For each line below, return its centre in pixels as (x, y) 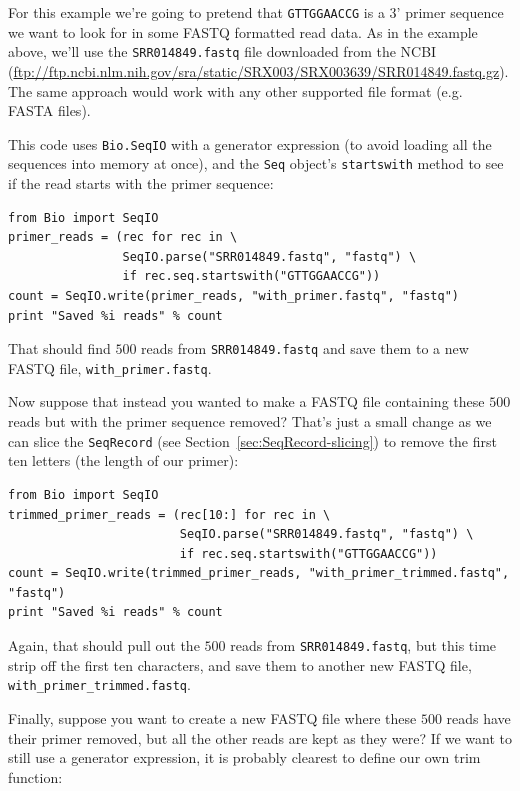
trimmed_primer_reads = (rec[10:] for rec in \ (169, 514)
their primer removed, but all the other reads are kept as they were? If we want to (260, 737)
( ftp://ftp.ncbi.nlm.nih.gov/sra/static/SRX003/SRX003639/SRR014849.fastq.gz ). (258, 70)
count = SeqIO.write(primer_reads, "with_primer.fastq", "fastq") (234, 295)
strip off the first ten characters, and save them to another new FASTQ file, (240, 664)
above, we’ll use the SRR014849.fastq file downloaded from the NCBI (222, 51)
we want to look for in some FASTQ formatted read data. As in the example (243, 31)
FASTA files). (49, 110)
